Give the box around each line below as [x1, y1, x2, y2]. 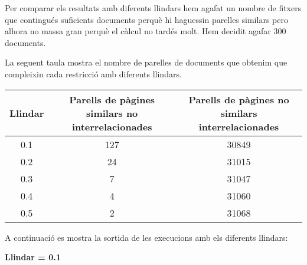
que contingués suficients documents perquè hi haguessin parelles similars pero [5, 13, 288, 25]
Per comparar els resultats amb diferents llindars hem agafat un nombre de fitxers [5, 2, 302, 14]
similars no [86, 106, 138, 120]
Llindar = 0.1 [5, 251, 61, 263]
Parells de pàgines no [188, 92, 289, 106]
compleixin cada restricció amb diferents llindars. [5, 67, 182, 80]
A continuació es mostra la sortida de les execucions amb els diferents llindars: [5, 231, 288, 243]
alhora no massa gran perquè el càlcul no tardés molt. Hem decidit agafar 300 [5, 25, 286, 37]
